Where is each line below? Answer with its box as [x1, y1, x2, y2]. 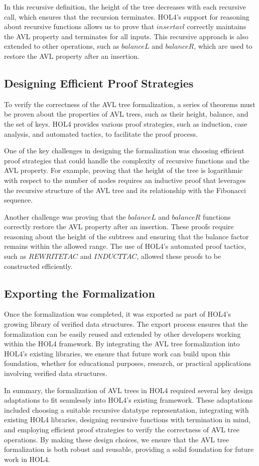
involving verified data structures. [4, 368, 107, 379]
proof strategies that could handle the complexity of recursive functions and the [4, 155, 249, 165]
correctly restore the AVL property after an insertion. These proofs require [4, 221, 234, 232]
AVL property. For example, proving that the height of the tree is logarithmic [4, 165, 243, 175]
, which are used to [194, 41, 252, 51]
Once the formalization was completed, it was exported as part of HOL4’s [4, 309, 231, 319]
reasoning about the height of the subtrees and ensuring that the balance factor [4, 231, 249, 241]
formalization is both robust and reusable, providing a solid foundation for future [4, 444, 254, 454]
